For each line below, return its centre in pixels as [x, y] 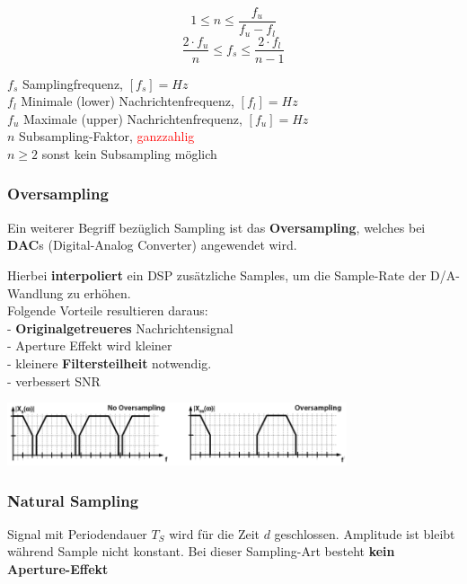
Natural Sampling [73, 500]
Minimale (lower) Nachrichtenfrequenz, [128, 101]
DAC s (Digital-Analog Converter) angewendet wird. [152, 245]
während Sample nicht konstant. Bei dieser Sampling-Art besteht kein [201, 551]
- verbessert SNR [54, 380]
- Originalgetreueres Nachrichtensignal [120, 327]
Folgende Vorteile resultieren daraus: [108, 310]
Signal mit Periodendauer [77, 533]
